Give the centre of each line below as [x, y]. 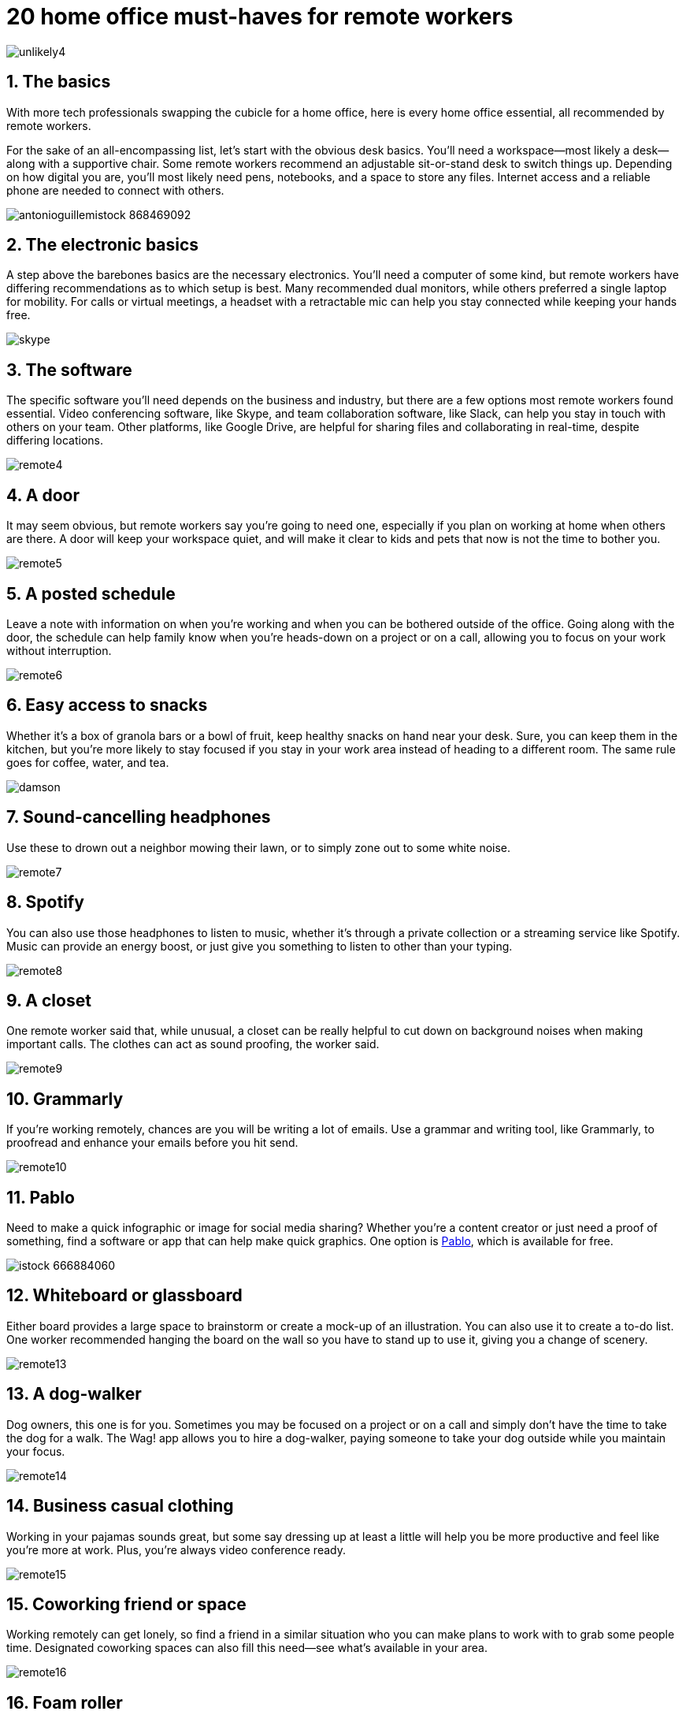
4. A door [43, 495]
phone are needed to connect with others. [115, 190]
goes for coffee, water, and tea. [88, 762]
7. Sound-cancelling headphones [139, 817]
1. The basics [59, 82]
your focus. [36, 1451]
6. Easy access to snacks [107, 705]
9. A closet [49, 1000]
